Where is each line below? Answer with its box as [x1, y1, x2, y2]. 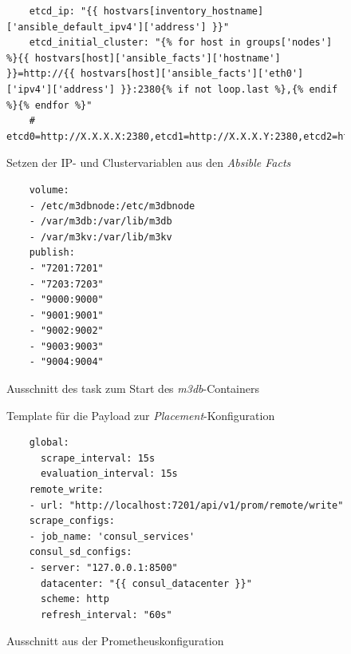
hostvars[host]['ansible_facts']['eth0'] [81, 68, 304, 80]
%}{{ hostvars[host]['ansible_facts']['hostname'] [6, 52, 281, 64]
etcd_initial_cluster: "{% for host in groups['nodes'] [29, 37, 333, 49]
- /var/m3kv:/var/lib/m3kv [29, 231, 172, 243]
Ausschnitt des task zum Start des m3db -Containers [6, 380, 260, 397]
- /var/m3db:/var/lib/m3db [29, 216, 172, 228]
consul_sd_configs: [29, 546, 132, 558]
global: [29, 437, 69, 449]
